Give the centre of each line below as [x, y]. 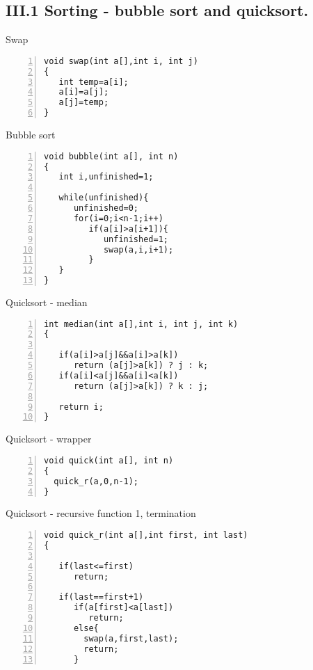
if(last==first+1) [101, 597]
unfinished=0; [106, 208]
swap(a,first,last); [131, 638]
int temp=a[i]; [94, 82]
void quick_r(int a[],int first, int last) [146, 535]
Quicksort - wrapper [49, 439]
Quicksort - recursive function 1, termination [101, 513]
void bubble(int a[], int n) [111, 156]
